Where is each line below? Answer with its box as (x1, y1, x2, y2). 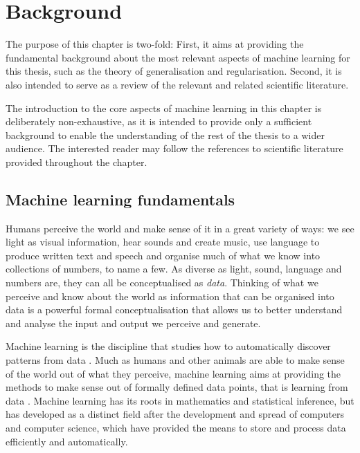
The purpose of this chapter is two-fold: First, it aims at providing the (6, 37, 304, 51)
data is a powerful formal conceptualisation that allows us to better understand (6, 302, 343, 317)
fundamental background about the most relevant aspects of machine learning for (6, 50, 350, 64)
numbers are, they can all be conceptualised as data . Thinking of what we (6, 275, 318, 290)
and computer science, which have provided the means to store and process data (6, 420, 346, 434)
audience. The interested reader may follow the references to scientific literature (6, 141, 343, 156)
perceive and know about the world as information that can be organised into (6, 288, 334, 303)
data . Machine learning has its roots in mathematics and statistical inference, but (6, 393, 354, 407)
